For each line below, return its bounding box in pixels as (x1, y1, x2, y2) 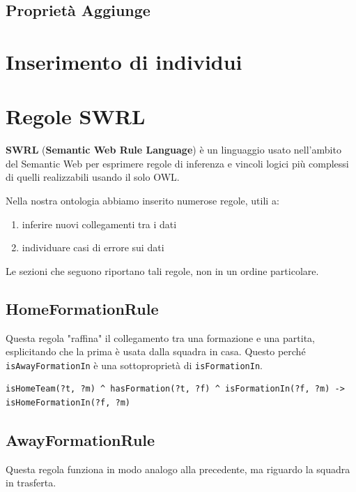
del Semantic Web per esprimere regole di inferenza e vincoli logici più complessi (6, 156, 349, 170)
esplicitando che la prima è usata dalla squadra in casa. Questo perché (6, 344, 306, 359)
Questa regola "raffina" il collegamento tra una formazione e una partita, (6, 330, 315, 345)
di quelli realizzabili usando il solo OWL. (6, 170, 180, 184)
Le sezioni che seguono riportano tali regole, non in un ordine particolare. (6, 263, 319, 278)
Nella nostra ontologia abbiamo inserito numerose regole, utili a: (6, 193, 279, 208)
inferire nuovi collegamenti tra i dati (22, 216, 177, 231)
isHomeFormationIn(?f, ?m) (6, 398, 130, 408)
